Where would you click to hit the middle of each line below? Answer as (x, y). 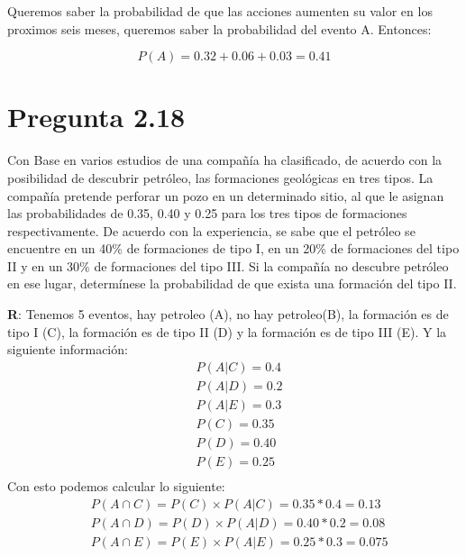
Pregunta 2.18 (96, 117)
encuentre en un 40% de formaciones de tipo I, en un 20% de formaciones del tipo (233, 248)
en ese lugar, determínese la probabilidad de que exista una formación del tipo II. (232, 283)
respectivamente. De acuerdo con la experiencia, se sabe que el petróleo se (211, 230)
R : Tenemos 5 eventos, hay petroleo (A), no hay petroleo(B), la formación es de (228, 314)
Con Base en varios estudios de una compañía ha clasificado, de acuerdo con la (225, 160)
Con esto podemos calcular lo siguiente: (116, 486)
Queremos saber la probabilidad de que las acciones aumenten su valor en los (220, 11)
